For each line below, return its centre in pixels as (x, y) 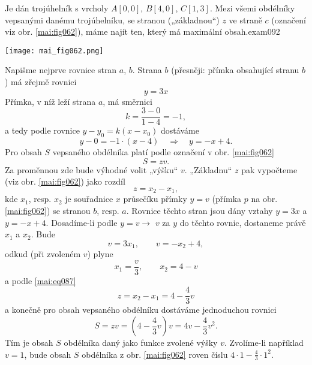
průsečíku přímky (155, 199)
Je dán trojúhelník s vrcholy (57, 8)
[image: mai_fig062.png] (54, 51)
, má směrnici (127, 101)
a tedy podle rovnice (42, 130)
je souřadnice (89, 199)
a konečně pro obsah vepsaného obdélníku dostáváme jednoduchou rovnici (141, 310)
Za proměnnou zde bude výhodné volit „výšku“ (91, 169)
